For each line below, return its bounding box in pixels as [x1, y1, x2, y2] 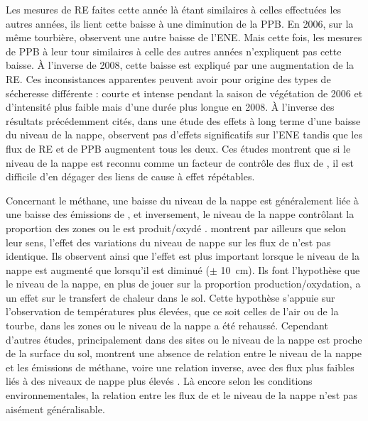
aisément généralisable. [6, 401, 105, 416]
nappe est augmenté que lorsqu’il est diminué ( [6, 262, 210, 277]
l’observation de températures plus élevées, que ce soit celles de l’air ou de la [6, 304, 339, 319]
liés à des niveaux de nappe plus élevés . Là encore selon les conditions [6, 373, 313, 388]
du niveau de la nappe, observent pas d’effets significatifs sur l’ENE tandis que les [6, 127, 362, 142]
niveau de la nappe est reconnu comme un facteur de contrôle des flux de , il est [6, 155, 354, 170]
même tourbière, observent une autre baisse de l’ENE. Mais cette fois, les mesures [6, 30, 362, 45]
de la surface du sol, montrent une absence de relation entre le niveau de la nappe [6, 346, 362, 361]
